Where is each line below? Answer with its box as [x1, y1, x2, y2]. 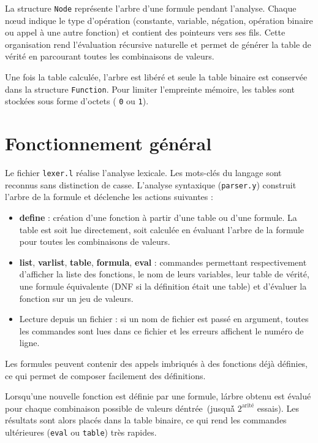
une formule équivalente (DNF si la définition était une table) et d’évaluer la [19, 279, 307, 292]
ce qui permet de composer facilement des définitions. [5, 369, 206, 382]
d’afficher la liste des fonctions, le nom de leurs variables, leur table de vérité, [19, 268, 309, 280]
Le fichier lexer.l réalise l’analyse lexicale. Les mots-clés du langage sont [5, 166, 282, 179]
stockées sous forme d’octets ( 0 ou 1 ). [5, 94, 149, 107]
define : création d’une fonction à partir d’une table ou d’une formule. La [19, 210, 297, 223]
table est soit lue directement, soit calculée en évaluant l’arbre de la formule [19, 223, 305, 236]
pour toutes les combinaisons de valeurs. [19, 235, 170, 248]
